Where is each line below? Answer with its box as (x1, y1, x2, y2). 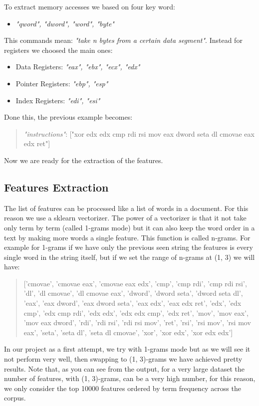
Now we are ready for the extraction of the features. (4, 155, 163, 165)
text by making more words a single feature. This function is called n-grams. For (4, 232, 251, 242)
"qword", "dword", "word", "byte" (15, 18, 114, 28)
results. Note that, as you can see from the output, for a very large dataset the (4, 363, 245, 374)
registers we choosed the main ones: (4, 44, 113, 55)
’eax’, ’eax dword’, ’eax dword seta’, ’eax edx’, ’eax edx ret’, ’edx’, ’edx (23, 298, 242, 308)
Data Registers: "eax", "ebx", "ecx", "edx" (15, 61, 140, 72)
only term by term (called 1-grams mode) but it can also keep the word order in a (4, 222, 255, 232)
